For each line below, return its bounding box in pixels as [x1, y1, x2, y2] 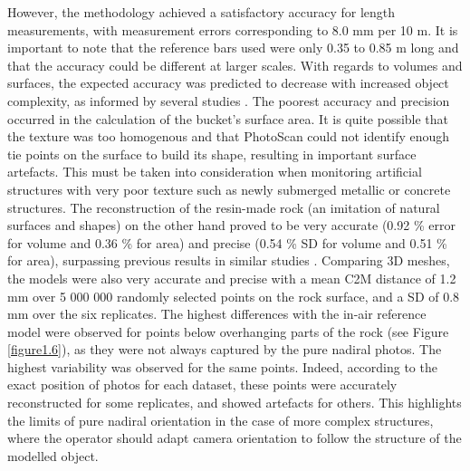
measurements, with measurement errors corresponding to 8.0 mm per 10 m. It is [7, 20, 458, 39]
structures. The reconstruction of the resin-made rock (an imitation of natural [7, 197, 440, 216]
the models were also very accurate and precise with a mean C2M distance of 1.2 [7, 268, 456, 287]
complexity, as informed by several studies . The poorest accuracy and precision [7, 91, 450, 110]
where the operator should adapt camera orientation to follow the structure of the [7, 428, 462, 447]
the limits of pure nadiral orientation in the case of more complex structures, [7, 410, 434, 429]
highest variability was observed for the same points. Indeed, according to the [7, 357, 437, 376]
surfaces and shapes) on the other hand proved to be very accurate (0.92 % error [7, 216, 456, 235]
